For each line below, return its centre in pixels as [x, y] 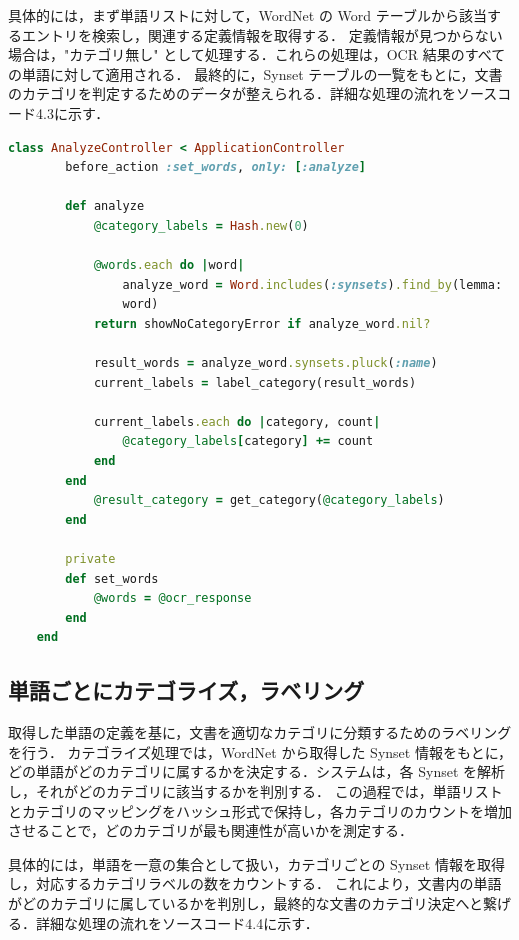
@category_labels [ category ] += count [248, 441]
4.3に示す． [72, 112]
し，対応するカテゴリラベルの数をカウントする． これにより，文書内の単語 [255, 883]
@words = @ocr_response [172, 598]
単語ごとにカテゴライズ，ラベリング [186, 690]
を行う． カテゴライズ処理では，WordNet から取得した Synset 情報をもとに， [260, 751]
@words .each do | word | [169, 265]
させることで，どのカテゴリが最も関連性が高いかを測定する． [211, 830]
